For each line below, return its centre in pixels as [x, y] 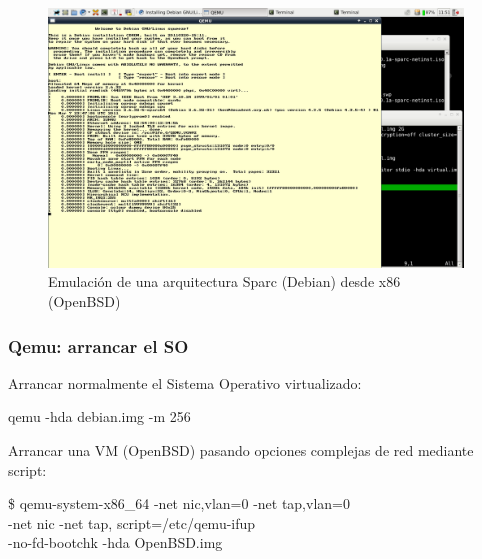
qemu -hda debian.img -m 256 [99, 416]
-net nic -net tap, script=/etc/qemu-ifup [132, 522]
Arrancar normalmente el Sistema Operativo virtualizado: [185, 382]
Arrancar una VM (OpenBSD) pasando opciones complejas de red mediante [241, 450]
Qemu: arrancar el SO [98, 345]
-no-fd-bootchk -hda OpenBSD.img [115, 542]
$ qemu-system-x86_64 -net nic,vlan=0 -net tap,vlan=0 [179, 503]
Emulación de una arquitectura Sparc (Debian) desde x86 [224, 281]
